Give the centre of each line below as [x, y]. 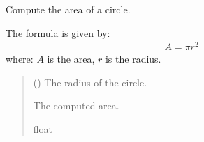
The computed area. [76, 105]
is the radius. [133, 59]
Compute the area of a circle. [68, 9]
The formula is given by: [58, 32]
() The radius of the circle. [90, 82]
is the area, [71, 59]
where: [20, 59]
